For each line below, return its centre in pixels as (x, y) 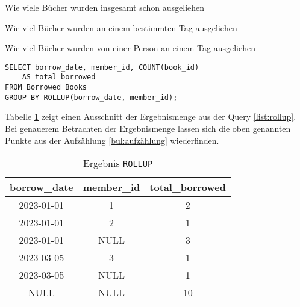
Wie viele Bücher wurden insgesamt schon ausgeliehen (105, 7)
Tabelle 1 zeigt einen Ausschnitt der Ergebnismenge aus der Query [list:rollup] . (151, 116)
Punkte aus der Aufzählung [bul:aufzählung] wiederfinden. (112, 140)
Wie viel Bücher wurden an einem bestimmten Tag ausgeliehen (121, 27)
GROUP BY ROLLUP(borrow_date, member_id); (91, 97)
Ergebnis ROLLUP (118, 163)
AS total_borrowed (59, 77)
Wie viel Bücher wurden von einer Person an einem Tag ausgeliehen (130, 48)
